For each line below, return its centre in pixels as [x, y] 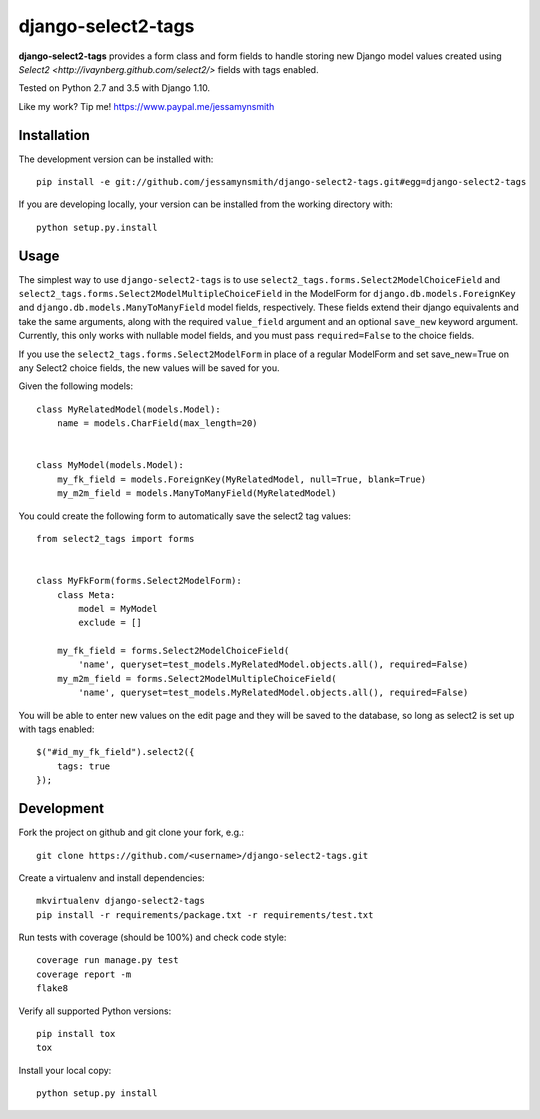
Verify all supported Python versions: [95, 1011]
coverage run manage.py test [107, 960]
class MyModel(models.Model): [110, 465]
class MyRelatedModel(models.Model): [129, 409]
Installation [54, 135]
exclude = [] [110, 623]
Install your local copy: [65, 1070]
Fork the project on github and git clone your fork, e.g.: [131, 832]
